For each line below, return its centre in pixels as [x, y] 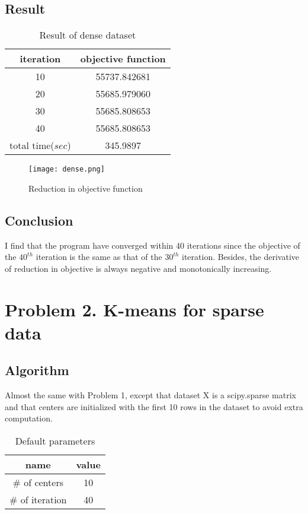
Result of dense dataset [88, 35]
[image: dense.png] [67, 169]
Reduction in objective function [86, 188]
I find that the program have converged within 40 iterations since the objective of [153, 245]
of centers [44, 482]
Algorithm [37, 370]
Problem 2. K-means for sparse [134, 309]
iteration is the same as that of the [99, 257]
